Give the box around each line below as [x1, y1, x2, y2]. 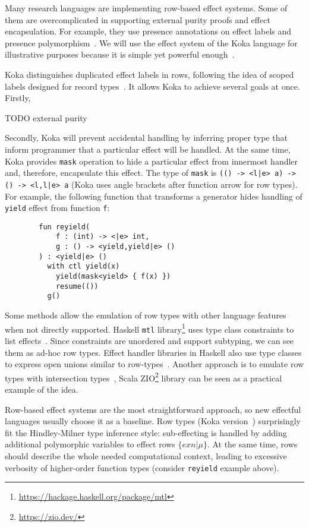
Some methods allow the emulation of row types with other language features [5, 309, 286, 321]
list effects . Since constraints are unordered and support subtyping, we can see [5, 334, 294, 346]
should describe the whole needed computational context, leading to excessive [5, 449, 287, 462]
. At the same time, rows [207, 438, 298, 450]
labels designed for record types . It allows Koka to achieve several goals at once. [5, 80, 300, 92]
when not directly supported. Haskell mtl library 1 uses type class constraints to [5, 321, 294, 335]
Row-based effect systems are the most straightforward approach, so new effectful [5, 403, 301, 415]
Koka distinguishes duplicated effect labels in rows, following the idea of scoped [5, 68, 294, 80]
